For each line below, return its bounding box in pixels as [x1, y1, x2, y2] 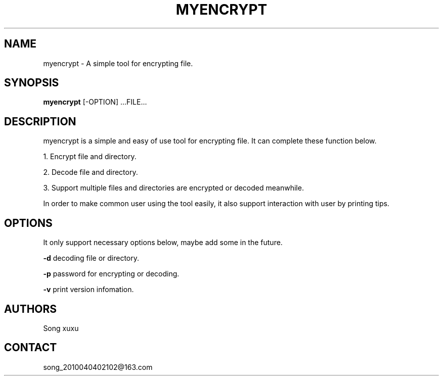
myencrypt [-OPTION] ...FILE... [43, 98, 147, 107]
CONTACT [4, 341, 57, 354]
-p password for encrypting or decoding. [43, 269, 180, 278]
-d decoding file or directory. [43, 254, 140, 263]
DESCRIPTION [4, 115, 76, 128]
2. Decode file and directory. [43, 168, 138, 177]
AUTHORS [4, 302, 57, 315]
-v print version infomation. [43, 285, 134, 294]
